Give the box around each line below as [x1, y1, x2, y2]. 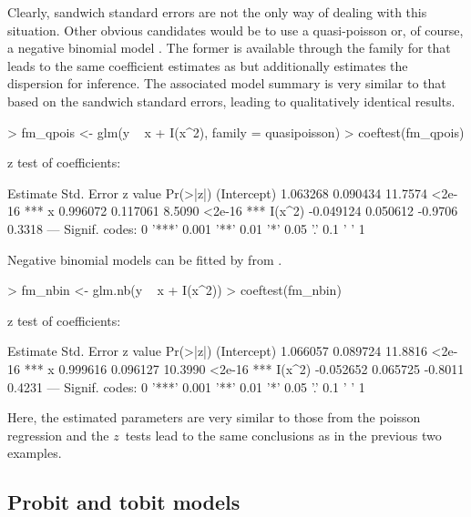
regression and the [7, 425, 109, 444]
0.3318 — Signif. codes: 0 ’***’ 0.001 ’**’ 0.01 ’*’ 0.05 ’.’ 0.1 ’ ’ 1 [7, 218, 365, 238]
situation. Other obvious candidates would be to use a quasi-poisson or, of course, [7, 20, 464, 39]
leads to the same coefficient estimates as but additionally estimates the [7, 56, 408, 75]
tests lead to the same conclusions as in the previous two [125, 425, 442, 444]
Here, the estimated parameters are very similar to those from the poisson [7, 408, 421, 427]
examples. [7, 443, 62, 462]
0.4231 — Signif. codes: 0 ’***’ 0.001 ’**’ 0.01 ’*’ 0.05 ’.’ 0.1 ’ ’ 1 [7, 377, 365, 396]
